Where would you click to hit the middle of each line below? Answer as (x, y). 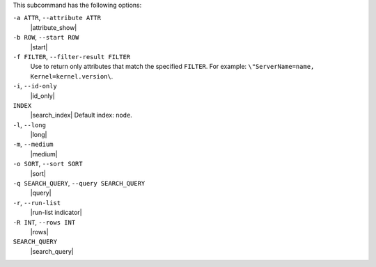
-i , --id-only (35, 86)
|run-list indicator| (56, 213)
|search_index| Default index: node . (81, 115)
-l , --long (30, 124)
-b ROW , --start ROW (46, 38)
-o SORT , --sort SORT (48, 164)
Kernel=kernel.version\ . (72, 76)
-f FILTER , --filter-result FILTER (72, 56)
